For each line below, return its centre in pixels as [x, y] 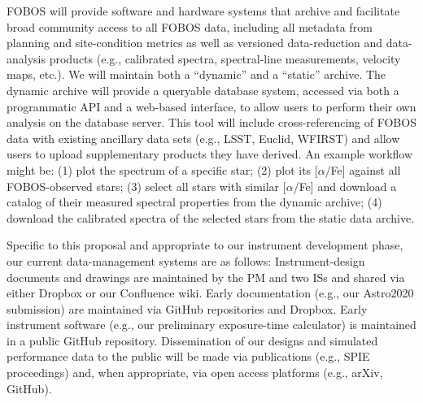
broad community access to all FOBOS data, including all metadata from [190, 26]
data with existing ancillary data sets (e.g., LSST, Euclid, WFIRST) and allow [203, 138]
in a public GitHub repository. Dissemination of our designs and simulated [192, 340]
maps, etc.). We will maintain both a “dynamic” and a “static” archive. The [196, 74]
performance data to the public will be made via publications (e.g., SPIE [188, 356]
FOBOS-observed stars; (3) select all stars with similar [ [146, 186]
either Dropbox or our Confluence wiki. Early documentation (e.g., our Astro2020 [210, 293]
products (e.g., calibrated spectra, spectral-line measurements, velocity [225, 58]
